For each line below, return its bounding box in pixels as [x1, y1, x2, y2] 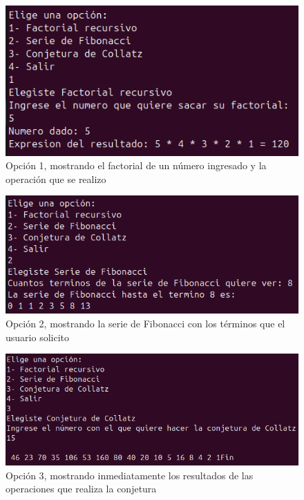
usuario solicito [6, 329, 69, 344]
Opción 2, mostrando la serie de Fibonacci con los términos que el [6, 316, 285, 330]
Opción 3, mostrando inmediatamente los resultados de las [6, 468, 254, 482]
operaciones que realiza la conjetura [6, 481, 157, 496]
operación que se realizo [6, 171, 106, 186]
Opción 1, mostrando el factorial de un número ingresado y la [6, 158, 267, 173]
